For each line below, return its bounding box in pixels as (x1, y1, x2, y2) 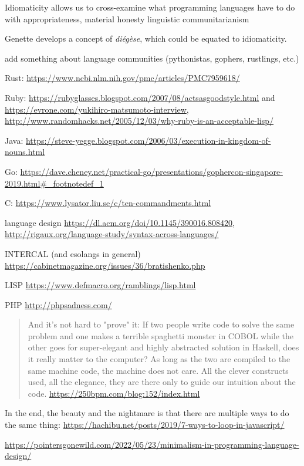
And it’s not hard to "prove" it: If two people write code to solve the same (28, 318, 295, 330)
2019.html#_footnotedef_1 (5, 177, 104, 189)
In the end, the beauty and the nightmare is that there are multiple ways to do (5, 407, 289, 419)
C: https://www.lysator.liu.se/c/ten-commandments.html (5, 197, 211, 209)
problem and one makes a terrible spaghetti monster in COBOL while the (28, 329, 294, 342)
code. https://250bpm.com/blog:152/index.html (28, 387, 200, 399)
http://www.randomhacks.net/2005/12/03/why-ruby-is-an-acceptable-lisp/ (5, 114, 274, 127)
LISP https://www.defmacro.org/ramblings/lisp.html (5, 279, 196, 291)
